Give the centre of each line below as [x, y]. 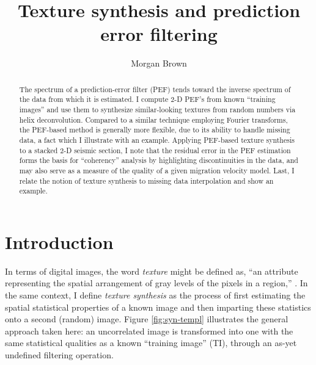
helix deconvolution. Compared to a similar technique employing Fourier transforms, [153, 119]
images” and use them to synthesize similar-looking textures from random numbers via [157, 110]
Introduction [59, 241]
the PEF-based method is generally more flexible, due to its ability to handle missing [155, 130]
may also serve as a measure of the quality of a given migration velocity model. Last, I [157, 170]
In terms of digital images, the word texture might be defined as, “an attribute [152, 271]
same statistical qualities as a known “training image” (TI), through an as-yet [151, 343]
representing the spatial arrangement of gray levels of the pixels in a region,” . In [156, 283]
